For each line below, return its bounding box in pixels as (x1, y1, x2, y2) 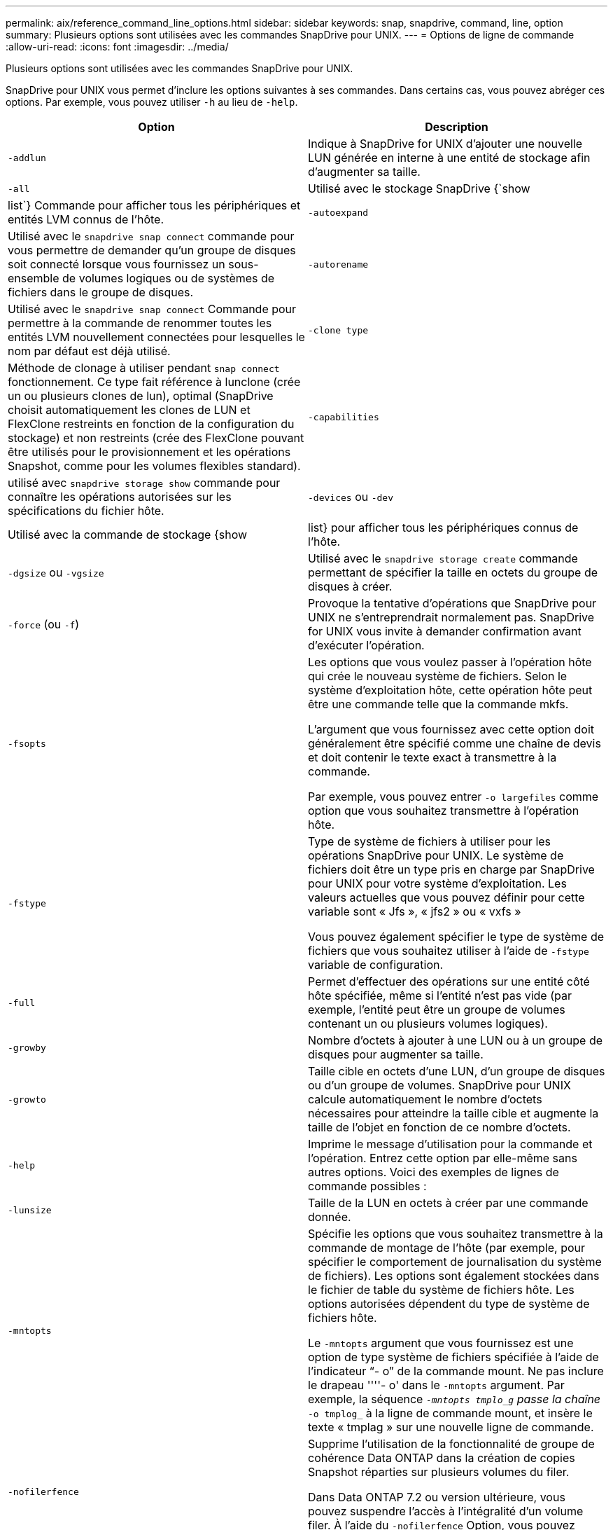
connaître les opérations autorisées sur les (8, 490, 232, 504)
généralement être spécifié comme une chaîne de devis (308, 736, 601, 750)
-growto (8, 1094, 46, 1105)
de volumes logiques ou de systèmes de (62, 271, 275, 285)
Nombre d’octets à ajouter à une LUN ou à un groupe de (308, 1033, 603, 1047)
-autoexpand (308, 207, 369, 218)
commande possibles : (308, 1179, 427, 1193)
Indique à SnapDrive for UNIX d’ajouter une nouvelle (308, 137, 583, 151)
